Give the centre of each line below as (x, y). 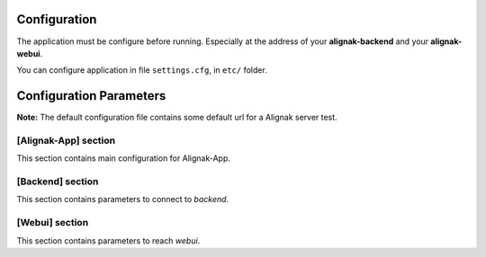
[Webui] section (53, 223)
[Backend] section (58, 182)
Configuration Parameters (91, 96)
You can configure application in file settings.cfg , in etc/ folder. (142, 70)
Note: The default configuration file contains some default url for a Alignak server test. (177, 118)
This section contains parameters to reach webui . (108, 240)
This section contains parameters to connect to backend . (123, 199)
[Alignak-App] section (66, 140)
